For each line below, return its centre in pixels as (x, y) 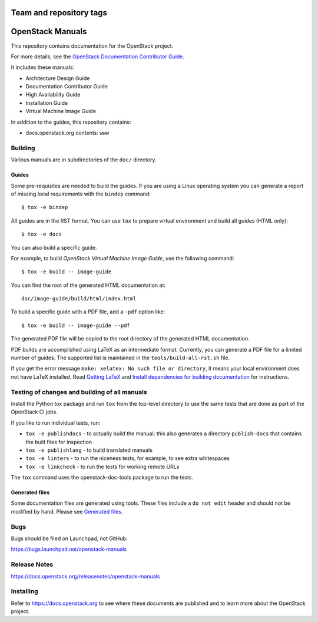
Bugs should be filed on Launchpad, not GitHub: (69, 538)
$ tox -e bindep (45, 207)
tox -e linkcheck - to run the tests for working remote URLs (102, 466)
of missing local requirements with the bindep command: (81, 194)
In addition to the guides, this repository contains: (71, 122)
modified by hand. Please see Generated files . (67, 511)
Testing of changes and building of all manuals (79, 392)
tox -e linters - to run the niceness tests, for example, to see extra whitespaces (127, 458)
